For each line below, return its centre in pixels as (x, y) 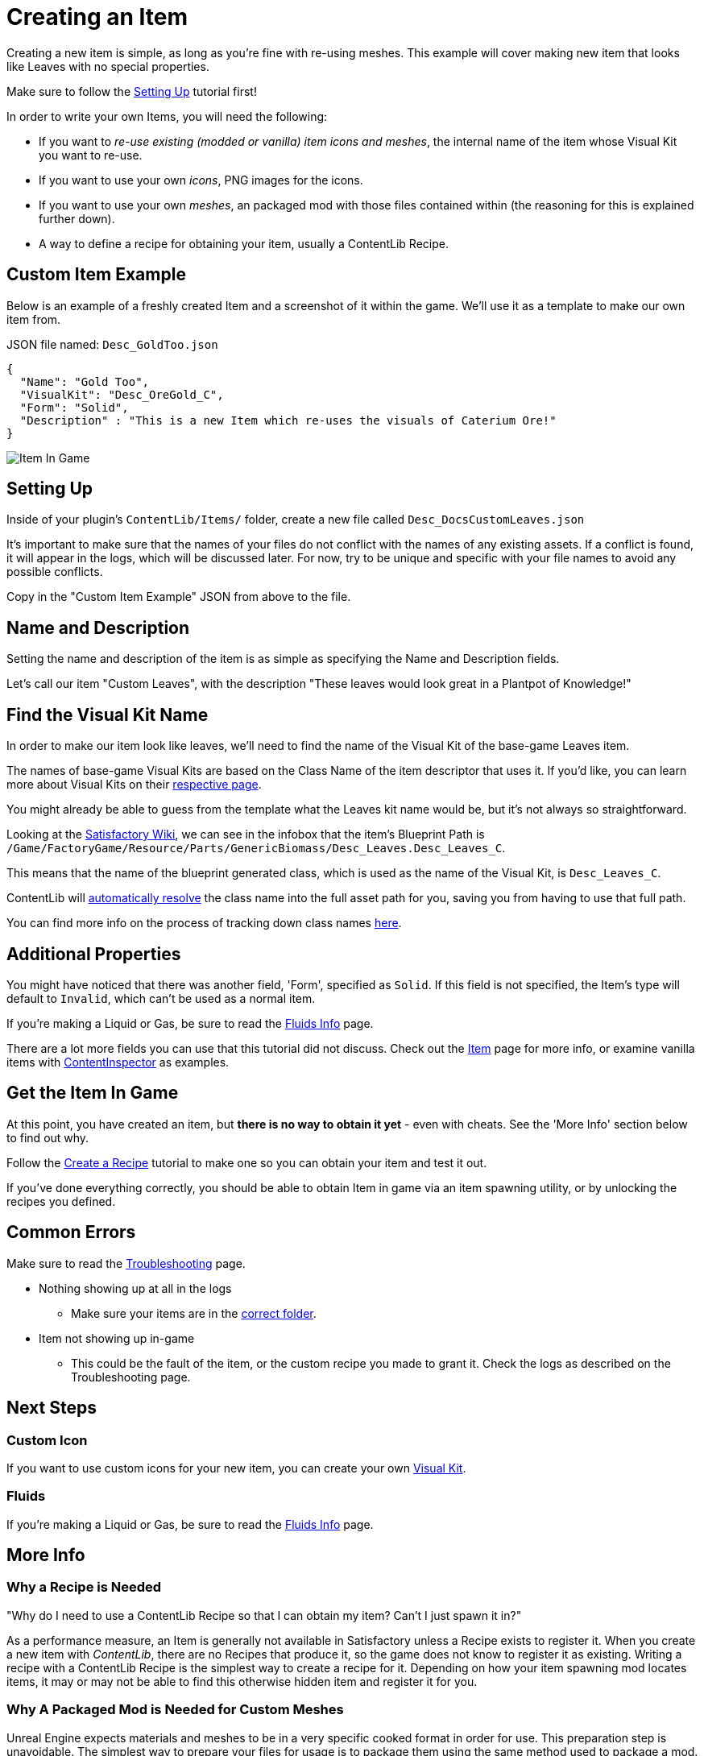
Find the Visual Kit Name (108, 714)
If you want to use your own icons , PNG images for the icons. (201, 180)
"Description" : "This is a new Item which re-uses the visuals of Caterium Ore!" (288, 420)
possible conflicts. (55, 572)
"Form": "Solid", (74, 407)
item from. (34, 319)
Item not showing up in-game (117, 1338)
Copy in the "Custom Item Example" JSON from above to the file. (179, 597)
